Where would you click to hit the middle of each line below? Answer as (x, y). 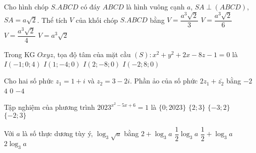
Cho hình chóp (26, 6)
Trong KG (20, 54)
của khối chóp (97, 20)
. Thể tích (52, 20)
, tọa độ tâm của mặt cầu (92, 54)
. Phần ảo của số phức (164, 81)
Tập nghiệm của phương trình (50, 107)
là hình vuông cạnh (156, 6)
